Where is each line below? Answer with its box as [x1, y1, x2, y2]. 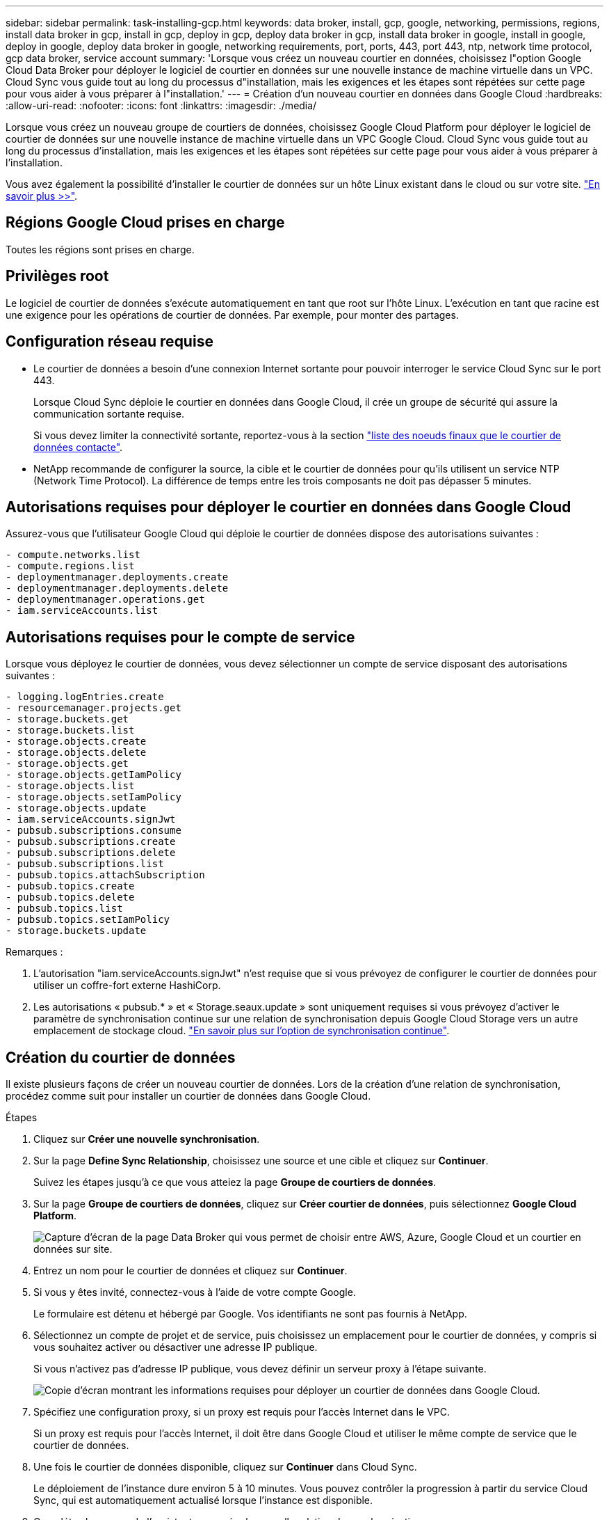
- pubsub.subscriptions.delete [6, 847, 176, 859]
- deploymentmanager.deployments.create [6, 571, 229, 583]
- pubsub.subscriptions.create [6, 836, 176, 848]
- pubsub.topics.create [6, 880, 135, 892]
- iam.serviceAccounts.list [6, 605, 159, 617]
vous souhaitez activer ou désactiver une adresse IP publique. [33, 1341, 318, 1354]
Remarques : [6, 946, 63, 958]
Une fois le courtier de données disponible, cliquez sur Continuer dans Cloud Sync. [33, 1461, 417, 1473]
